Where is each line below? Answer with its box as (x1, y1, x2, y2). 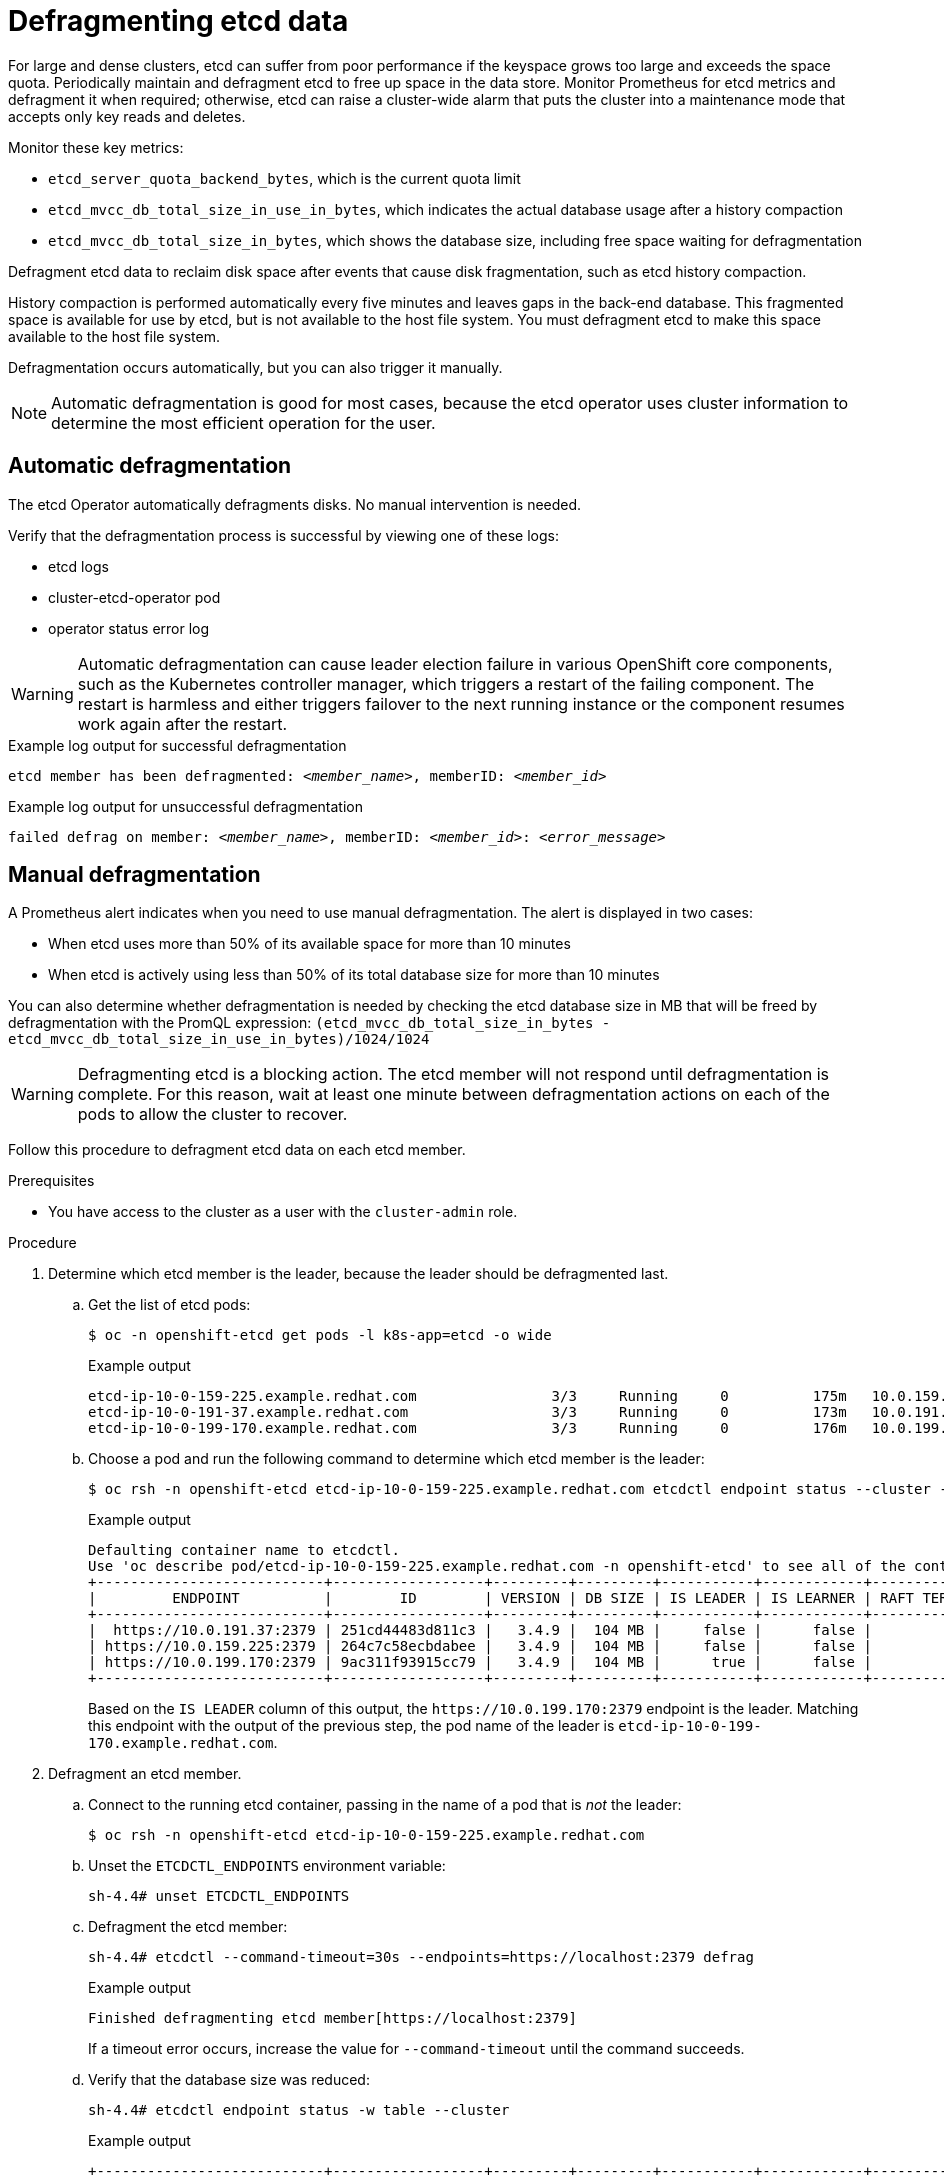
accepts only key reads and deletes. (8, 107, 246, 125)
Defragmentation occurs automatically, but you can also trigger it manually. (8, 358, 503, 376)
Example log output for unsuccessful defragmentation (8, 797, 363, 815)
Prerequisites (8, 1172, 95, 1190)
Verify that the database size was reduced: (88, 2071, 370, 2089)
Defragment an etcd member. (48, 1765, 242, 1783)
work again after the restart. (77, 713, 288, 734)
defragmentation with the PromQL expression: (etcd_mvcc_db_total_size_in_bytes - (8, 1014, 611, 1032)
